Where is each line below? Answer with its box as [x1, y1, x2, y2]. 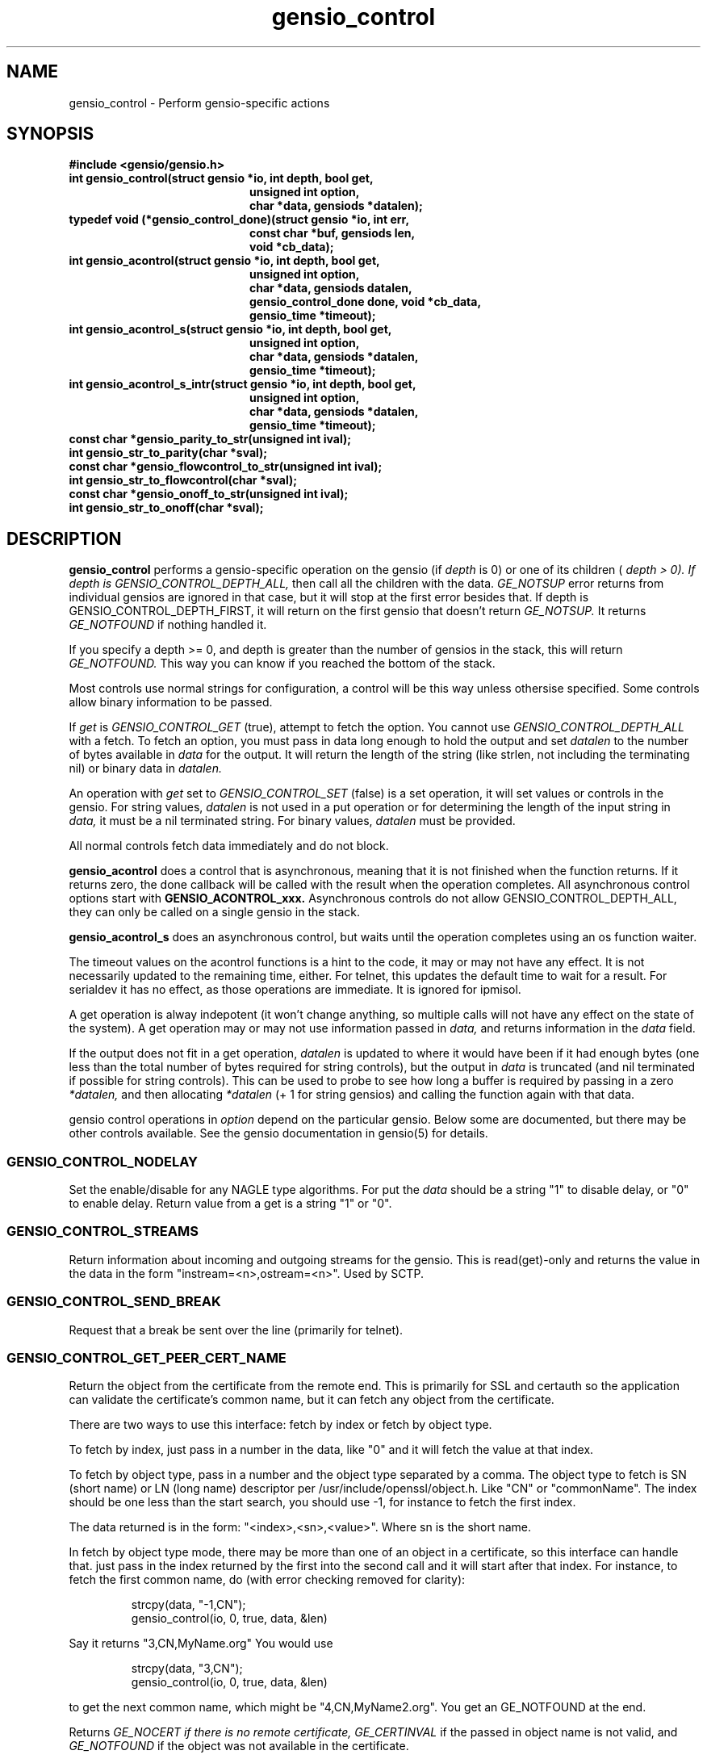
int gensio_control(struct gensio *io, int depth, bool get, [69, 171, 374, 186]
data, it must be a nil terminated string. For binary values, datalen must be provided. [69, 814, 516, 828]
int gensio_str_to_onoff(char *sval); [69, 500, 264, 515]
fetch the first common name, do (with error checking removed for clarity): [69, 1573, 466, 1587]
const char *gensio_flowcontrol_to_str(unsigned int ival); [69, 459, 383, 474]
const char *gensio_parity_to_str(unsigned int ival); [69, 432, 352, 446]
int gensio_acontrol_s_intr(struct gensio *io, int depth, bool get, [69, 377, 416, 392]
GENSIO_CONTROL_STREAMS [6, 1223, 199, 1240]
